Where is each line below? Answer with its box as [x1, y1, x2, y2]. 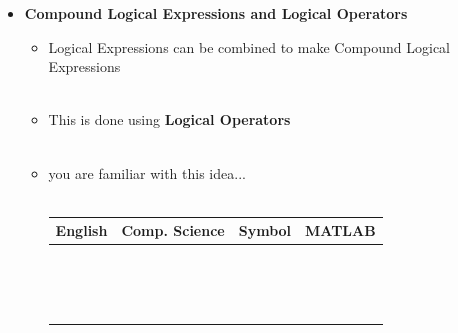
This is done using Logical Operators [48, 109, 291, 130]
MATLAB [305, 220, 376, 241]
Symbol [238, 220, 292, 241]
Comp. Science [121, 220, 225, 241]
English [55, 220, 108, 241]
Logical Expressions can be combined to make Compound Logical [48, 36, 450, 57]
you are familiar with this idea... [48, 162, 246, 183]
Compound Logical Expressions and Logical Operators [24, 3, 408, 23]
